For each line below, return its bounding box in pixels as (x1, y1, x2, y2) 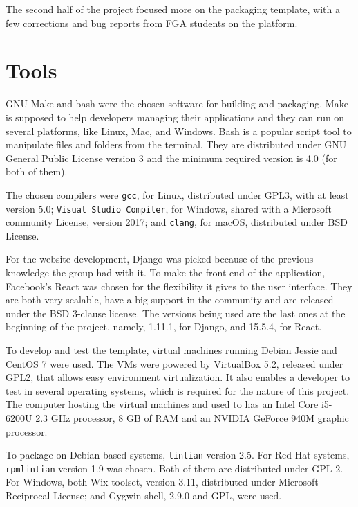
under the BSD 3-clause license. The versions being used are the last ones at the (6, 305, 346, 320)
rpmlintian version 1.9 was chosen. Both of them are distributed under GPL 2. (6, 461, 343, 475)
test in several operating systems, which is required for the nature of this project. (6, 383, 350, 398)
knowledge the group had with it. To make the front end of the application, (6, 265, 326, 280)
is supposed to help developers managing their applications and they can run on (6, 109, 345, 124)
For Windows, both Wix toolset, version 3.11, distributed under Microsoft (6, 474, 319, 489)
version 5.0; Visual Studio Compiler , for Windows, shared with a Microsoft (6, 201, 332, 215)
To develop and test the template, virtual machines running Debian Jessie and (6, 343, 337, 357)
